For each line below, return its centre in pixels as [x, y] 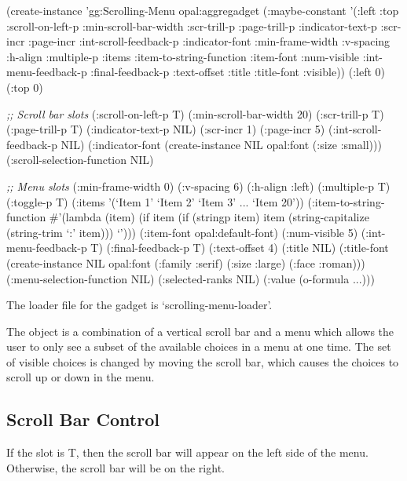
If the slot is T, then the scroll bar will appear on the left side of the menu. [187, 452]
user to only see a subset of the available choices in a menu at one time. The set [199, 346]
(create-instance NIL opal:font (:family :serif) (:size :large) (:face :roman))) [186, 262]
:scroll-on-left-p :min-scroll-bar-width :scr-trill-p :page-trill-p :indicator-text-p [192, 26]
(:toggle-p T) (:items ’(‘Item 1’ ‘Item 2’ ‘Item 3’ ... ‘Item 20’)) [155, 201]
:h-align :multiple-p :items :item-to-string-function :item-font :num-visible [183, 56]
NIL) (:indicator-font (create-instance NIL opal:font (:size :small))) [221, 144]
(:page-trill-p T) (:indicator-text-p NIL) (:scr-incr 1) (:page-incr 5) [166, 129]
